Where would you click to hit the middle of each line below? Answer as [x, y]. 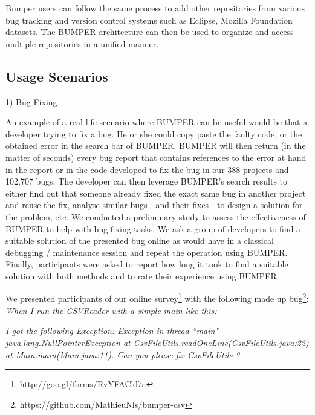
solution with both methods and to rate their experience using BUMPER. [142, 276]
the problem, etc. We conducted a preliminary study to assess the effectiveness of [156, 216]
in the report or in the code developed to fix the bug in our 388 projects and [147, 169]
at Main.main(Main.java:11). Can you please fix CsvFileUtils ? [123, 354]
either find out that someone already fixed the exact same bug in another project [156, 193]
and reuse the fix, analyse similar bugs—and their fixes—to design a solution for [154, 205]
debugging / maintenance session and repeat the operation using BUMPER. [147, 252]
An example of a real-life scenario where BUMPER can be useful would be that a [157, 122]
